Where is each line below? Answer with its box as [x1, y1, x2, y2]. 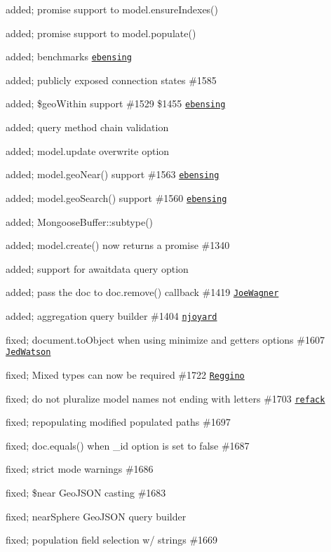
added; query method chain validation [6, 120, 169, 135]
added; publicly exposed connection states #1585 [6, 72, 217, 87]
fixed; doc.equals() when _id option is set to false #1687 [6, 438, 250, 452]
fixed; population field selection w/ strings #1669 [6, 532, 218, 547]
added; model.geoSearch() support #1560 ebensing [6, 190, 227, 205]
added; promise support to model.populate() [6, 25, 196, 40]
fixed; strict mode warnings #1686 [6, 462, 154, 476]
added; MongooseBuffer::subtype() [6, 214, 154, 229]
